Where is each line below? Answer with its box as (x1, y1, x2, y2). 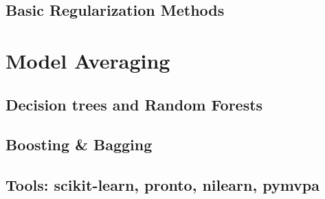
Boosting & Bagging (5, 134, 153, 155)
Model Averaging (5, 46, 170, 74)
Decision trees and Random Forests (5, 93, 263, 115)
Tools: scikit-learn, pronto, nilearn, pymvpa (5, 174, 320, 196)
